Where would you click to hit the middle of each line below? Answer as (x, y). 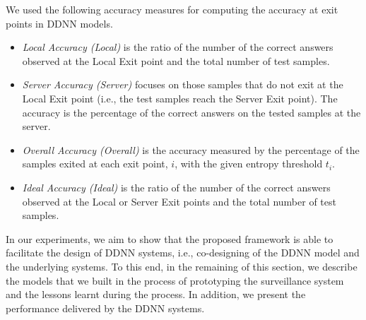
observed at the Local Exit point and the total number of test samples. (176, 60)
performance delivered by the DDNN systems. (105, 308)
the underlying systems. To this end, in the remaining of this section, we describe (182, 266)
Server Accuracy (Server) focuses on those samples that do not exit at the (183, 84)
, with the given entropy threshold (249, 164)
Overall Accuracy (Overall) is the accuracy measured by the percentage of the (191, 149)
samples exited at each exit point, (95, 164)
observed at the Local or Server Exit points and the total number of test (179, 201)
